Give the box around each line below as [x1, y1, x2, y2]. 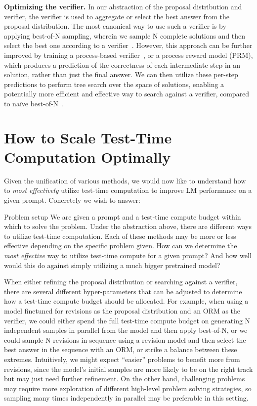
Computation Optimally [4, 146, 171, 167]
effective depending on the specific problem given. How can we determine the [4, 240, 237, 251]
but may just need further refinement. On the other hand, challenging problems [4, 373, 245, 384]
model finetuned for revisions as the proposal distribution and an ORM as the [4, 305, 241, 316]
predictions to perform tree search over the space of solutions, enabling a [4, 79, 224, 89]
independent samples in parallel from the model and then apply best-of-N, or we [4, 325, 248, 335]
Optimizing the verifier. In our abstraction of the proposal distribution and [4, 1, 242, 11]
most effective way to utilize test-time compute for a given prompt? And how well [4, 250, 252, 260]
